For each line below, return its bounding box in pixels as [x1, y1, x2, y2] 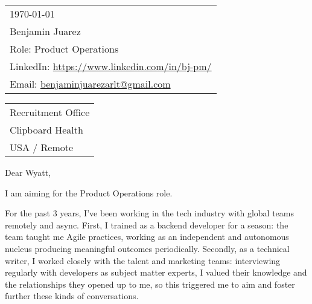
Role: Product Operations [10, 42, 119, 56]
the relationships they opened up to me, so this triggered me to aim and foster [5, 277, 295, 290]
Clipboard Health [10, 123, 83, 137]
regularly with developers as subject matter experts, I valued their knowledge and [5, 266, 307, 279]
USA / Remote [10, 140, 74, 154]
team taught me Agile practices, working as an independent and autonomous [5, 230, 289, 243]
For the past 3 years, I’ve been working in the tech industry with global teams [5, 207, 294, 219]
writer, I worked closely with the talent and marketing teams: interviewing [5, 254, 281, 267]
